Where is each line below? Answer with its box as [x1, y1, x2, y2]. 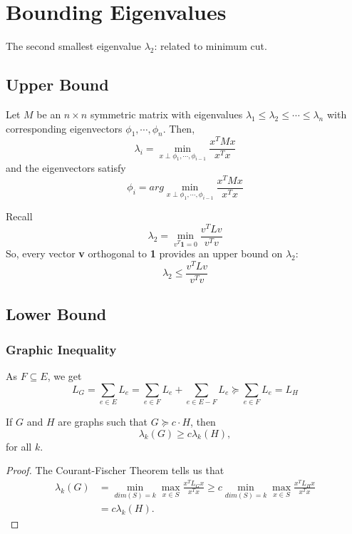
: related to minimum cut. [154, 38, 267, 53]
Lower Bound [6, 303, 107, 325]
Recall [6, 209, 33, 224]
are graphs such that [58, 414, 148, 428]
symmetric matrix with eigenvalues [90, 106, 243, 121]
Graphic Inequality [6, 340, 117, 358]
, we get [47, 368, 82, 383]
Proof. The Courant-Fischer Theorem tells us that [6, 463, 224, 478]
